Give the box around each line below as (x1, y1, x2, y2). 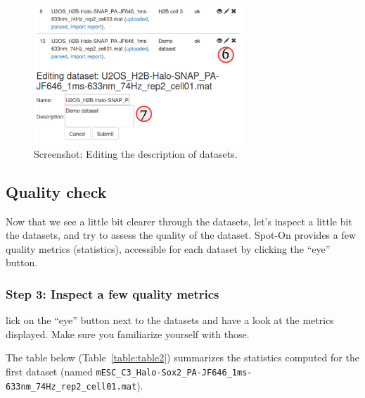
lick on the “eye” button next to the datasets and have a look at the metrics (6, 313, 334, 328)
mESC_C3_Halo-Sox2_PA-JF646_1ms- (96, 367, 252, 378)
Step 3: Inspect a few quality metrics (6, 285, 219, 302)
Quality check (6, 180, 107, 202)
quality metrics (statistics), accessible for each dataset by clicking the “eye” (6, 241, 331, 256)
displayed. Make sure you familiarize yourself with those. (6, 326, 250, 341)
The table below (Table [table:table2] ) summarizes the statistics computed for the (6, 350, 359, 365)
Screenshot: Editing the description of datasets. (34, 146, 238, 161)
